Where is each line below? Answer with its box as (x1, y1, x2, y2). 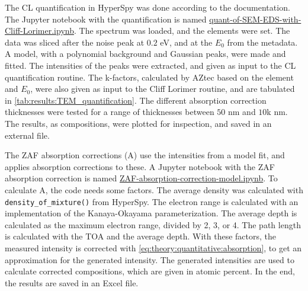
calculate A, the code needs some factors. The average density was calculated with (5, 183, 303, 196)
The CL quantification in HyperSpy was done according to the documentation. (5, 1, 290, 13)
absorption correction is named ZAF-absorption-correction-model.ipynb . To (5, 172, 278, 184)
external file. (5, 129, 50, 141)
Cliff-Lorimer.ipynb (5, 24, 74, 37)
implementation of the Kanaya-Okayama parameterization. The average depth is (5, 207, 297, 219)
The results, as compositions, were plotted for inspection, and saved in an (5, 117, 272, 129)
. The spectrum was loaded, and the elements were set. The (73, 24, 290, 37)
